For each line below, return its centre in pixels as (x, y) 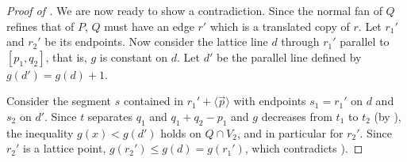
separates (110, 116)
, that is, (66, 57)
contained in (153, 101)
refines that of (40, 26)
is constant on (134, 57)
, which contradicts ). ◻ (304, 148)
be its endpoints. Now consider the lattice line (156, 41)
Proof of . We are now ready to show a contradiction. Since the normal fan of (194, 10)
